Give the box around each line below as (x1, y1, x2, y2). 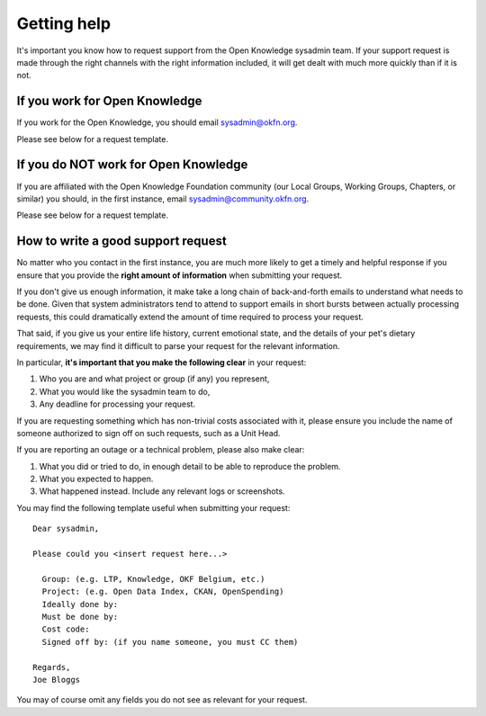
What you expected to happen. (39, 473, 154, 485)
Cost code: (41, 624, 90, 634)
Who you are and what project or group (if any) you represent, (39, 373, 270, 384)
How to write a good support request (16, 234, 227, 249)
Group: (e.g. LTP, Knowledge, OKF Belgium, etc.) (41, 574, 265, 584)
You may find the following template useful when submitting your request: (16, 502, 291, 513)
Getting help (16, 13, 112, 33)
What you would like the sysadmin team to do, (39, 386, 211, 397)
